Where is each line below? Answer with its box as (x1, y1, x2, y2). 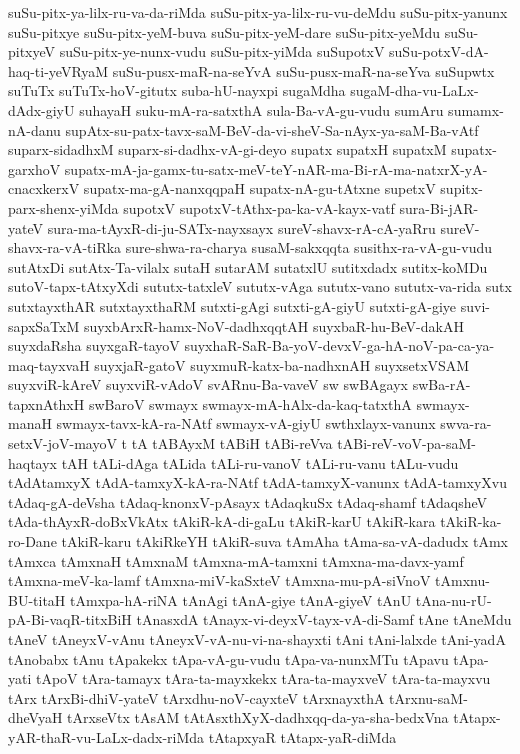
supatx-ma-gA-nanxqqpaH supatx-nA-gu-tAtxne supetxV (83, 178, 436, 199)
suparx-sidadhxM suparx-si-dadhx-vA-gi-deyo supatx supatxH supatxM (8, 139, 447, 160)
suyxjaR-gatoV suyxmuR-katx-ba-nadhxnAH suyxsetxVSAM (94, 354, 470, 375)
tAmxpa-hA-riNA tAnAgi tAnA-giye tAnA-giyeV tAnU (70, 589, 412, 610)
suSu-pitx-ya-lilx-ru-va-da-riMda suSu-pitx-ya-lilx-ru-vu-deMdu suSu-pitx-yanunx (8, 2, 508, 22)
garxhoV (8, 158, 61, 179)
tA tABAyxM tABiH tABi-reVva (131, 433, 333, 454)
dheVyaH (8, 707, 63, 728)
